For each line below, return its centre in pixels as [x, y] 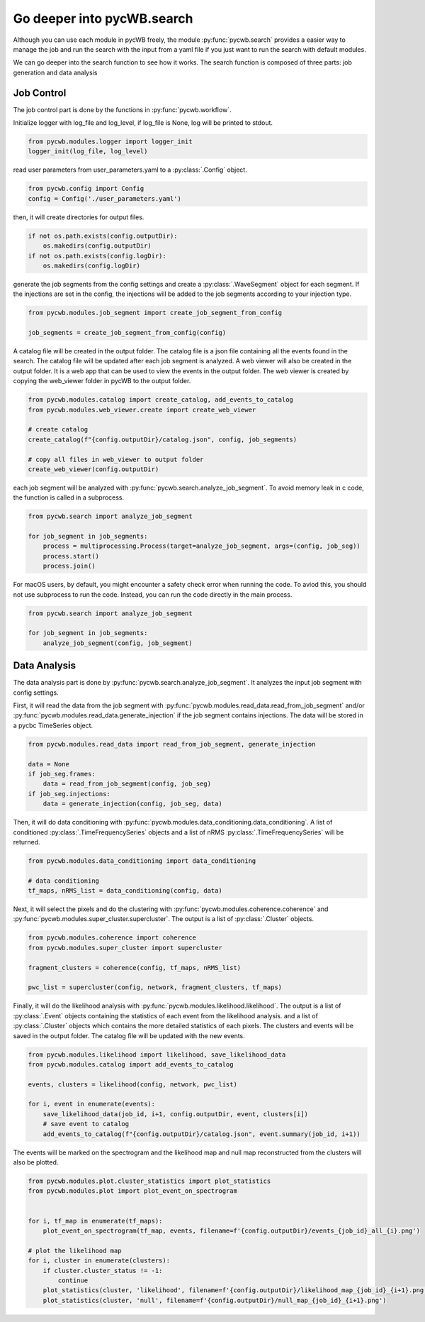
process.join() [69, 566]
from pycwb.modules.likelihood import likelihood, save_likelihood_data [157, 1054]
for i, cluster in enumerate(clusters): [99, 1261]
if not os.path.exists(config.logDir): [97, 256]
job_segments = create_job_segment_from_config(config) [127, 333]
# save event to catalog [86, 1124]
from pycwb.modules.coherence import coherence [112, 938]
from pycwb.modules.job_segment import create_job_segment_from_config [155, 313]
